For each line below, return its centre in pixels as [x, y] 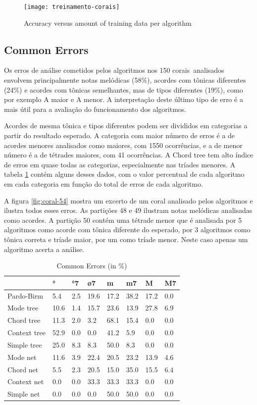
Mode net [22, 357]
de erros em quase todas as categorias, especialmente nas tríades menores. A [120, 164]
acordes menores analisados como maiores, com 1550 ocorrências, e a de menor [123, 145]
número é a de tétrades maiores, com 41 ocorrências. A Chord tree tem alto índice [129, 155]
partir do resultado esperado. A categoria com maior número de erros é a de [120, 135]
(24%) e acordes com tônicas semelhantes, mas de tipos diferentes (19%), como [124, 89]
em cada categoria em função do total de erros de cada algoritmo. [103, 183]
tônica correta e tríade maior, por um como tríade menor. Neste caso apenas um [126, 239]
